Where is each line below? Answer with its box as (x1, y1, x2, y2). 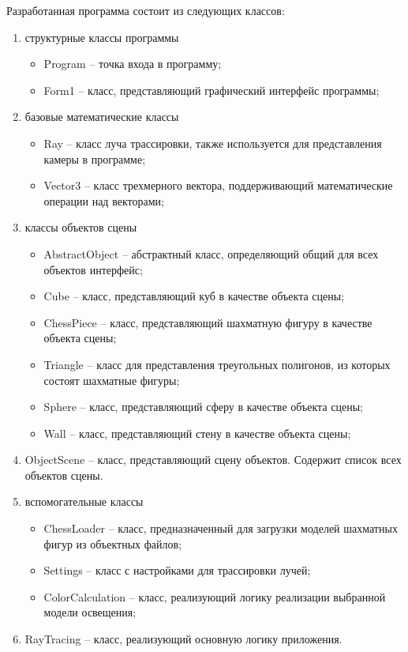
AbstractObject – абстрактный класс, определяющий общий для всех (43, 245, 379, 262)
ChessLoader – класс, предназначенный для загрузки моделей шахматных (43, 520, 398, 537)
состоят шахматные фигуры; (43, 371, 180, 388)
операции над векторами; (43, 192, 164, 209)
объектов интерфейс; (43, 261, 143, 277)
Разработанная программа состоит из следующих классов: (6, 2, 285, 18)
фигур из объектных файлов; (43, 535, 182, 552)
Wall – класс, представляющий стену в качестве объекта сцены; (43, 424, 351, 441)
